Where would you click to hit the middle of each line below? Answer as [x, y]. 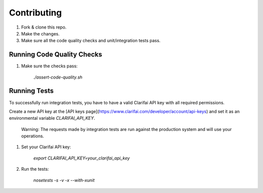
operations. [33, 136]
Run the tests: [35, 169]
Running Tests [31, 91]
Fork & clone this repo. [44, 27]
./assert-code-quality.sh [58, 77]
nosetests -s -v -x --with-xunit [64, 180]
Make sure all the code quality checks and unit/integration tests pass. [91, 41]
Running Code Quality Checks [56, 55]
